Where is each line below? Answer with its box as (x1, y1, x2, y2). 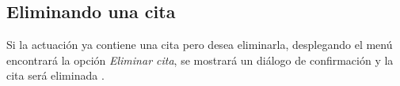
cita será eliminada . (6, 67, 105, 84)
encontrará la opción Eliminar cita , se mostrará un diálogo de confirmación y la (6, 51, 394, 68)
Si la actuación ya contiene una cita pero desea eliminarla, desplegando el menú (6, 36, 393, 53)
